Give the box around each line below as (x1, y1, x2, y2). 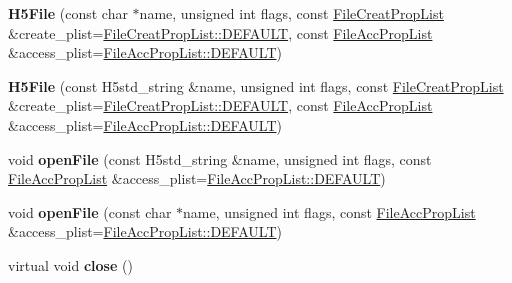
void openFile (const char (8, 201, 172, 222)
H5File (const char (8, 3, 128, 23)
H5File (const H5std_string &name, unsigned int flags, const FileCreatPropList (8, 75, 504, 96)
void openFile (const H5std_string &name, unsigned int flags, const (8, 148, 432, 169)
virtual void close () (8, 254, 133, 275)
